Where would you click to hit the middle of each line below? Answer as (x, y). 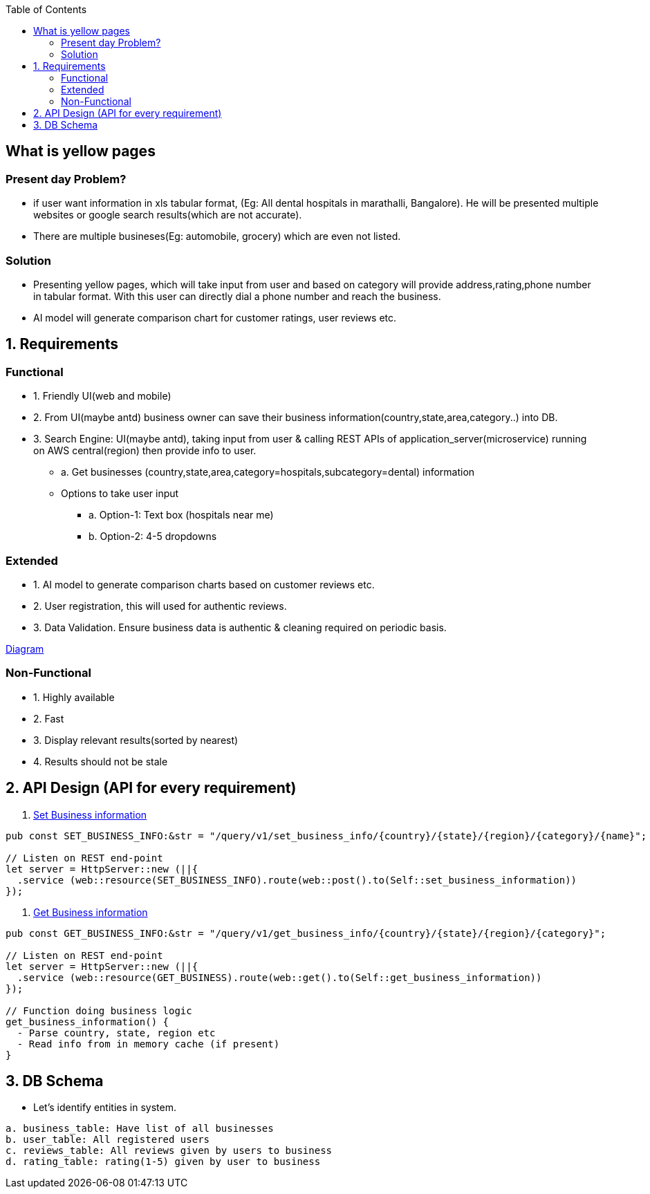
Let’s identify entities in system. (105, 1108)
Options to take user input (120, 494)
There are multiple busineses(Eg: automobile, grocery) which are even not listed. (217, 236)
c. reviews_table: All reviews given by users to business (169, 1151)
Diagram (25, 649)
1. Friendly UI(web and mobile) (102, 396)
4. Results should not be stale (101, 761)
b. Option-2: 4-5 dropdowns (153, 537)
